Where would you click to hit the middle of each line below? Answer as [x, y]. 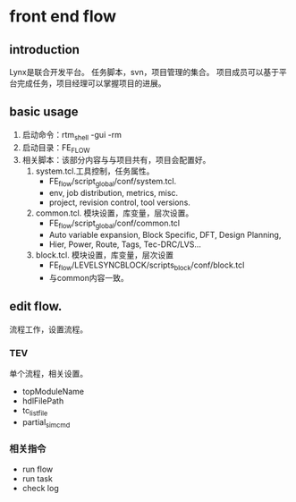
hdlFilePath [43, 401]
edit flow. [36, 306]
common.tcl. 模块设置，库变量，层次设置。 [114, 213]
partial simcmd [46, 423]
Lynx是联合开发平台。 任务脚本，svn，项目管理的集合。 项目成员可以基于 [144, 72]
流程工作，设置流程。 [48, 329]
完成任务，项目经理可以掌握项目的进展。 [91, 83]
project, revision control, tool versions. [119, 202]
